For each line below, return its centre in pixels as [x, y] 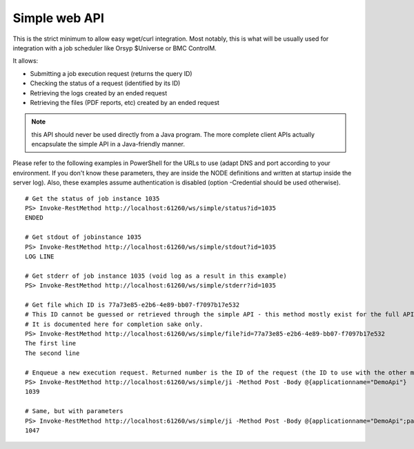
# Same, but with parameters [74, 411]
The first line [51, 343]
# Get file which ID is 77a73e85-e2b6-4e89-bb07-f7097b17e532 [132, 305]
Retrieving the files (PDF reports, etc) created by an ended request [125, 102]
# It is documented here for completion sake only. [114, 324]
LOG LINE [40, 256]
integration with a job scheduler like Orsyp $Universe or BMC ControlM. [115, 48]
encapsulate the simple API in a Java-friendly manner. [108, 144]
